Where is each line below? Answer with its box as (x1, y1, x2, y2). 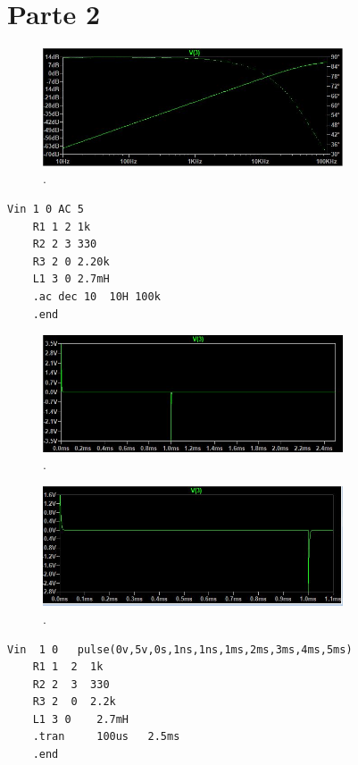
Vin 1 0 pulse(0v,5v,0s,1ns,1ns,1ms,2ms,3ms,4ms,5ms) (7, 643, 353, 656)
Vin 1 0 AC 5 (7, 203, 84, 216)
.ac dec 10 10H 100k (32, 290, 161, 304)
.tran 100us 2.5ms (32, 730, 180, 744)
